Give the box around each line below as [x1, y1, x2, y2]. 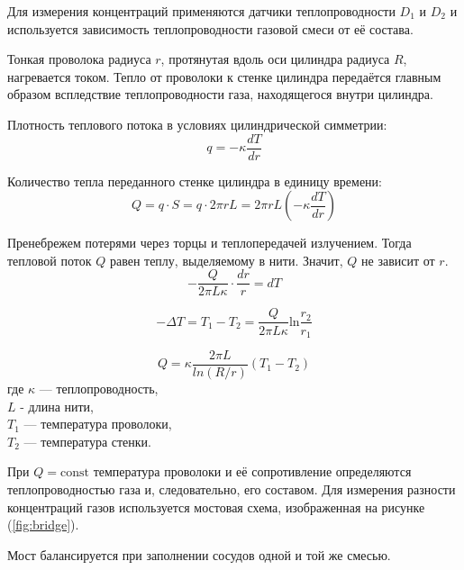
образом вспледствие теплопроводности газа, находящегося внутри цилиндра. [7, 85, 433, 104]
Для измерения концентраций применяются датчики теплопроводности [7, 2, 396, 20]
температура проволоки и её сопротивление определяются [93, 462, 412, 481]
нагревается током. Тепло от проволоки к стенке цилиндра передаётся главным [7, 67, 441, 86]
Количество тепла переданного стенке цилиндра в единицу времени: [7, 171, 382, 190]
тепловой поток [7, 250, 92, 269]
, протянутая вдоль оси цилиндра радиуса [160, 50, 390, 68]
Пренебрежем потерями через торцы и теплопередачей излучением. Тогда [7, 233, 412, 252]
